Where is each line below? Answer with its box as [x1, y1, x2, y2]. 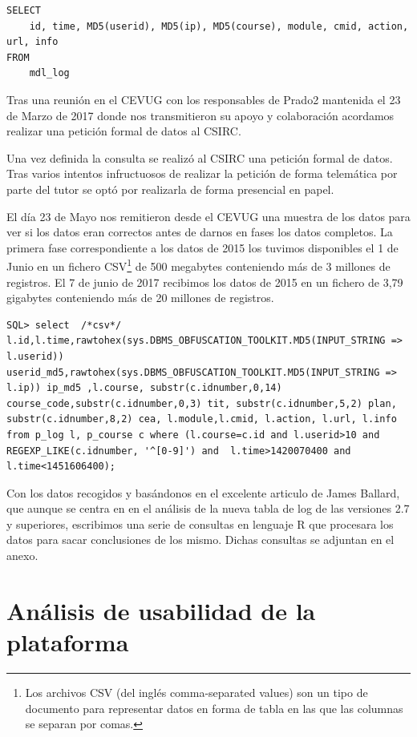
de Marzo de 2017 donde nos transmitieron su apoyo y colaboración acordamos [6, 107, 395, 123]
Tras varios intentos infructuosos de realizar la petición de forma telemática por [6, 165, 398, 182]
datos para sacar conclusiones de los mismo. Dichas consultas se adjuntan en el [6, 531, 395, 548]
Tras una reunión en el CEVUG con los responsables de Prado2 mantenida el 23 [6, 91, 401, 107]
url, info [6, 36, 59, 48]
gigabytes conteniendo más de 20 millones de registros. [6, 289, 274, 306]
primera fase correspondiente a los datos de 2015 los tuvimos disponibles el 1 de [6, 239, 399, 256]
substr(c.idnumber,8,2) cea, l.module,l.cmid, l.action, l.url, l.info [6, 413, 397, 425]
